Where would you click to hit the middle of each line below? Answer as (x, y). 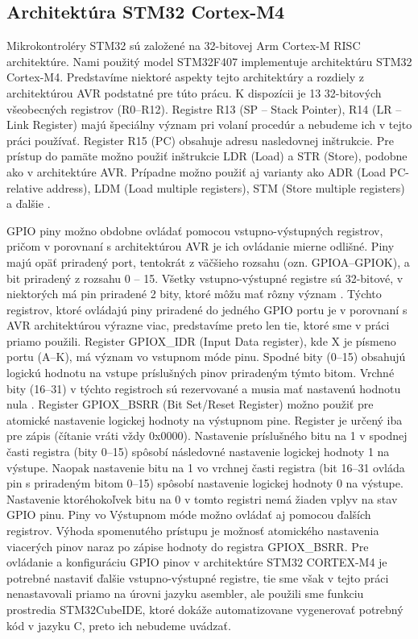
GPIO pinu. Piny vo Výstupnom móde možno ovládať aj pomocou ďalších (189, 515)
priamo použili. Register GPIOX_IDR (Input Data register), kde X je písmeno (201, 340)
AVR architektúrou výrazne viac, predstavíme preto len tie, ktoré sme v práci (198, 325)
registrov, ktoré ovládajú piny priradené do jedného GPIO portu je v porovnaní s (207, 309)
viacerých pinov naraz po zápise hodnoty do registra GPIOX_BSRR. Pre (188, 546)
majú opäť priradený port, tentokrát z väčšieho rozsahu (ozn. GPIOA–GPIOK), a (208, 261)
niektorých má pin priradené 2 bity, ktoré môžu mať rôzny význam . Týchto (194, 294)
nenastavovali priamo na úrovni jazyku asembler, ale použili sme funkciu (185, 593)
